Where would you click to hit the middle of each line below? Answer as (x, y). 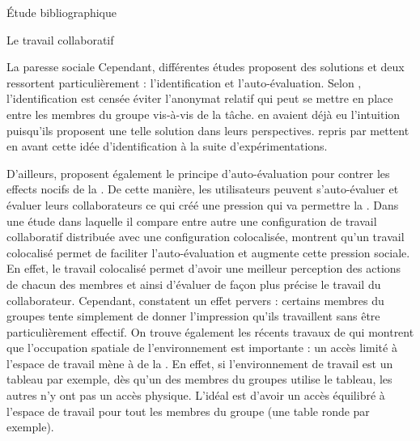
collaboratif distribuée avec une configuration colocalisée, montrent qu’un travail (206, 237)
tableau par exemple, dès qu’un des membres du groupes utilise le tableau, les (199, 379)
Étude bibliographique (62, 12)
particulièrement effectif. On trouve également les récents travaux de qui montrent (210, 331)
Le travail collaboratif (60, 39)
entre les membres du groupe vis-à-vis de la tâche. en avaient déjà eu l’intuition (204, 114)
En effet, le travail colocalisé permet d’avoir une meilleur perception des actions (204, 268)
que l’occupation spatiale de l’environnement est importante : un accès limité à (202, 348)
